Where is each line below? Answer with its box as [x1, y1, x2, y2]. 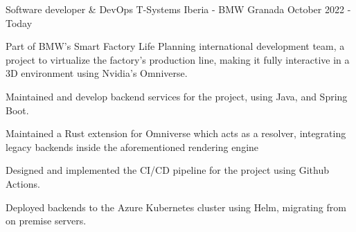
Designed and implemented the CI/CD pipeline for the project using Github [6, 163, 330, 177]
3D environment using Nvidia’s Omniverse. [6, 66, 188, 80]
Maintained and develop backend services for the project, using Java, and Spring [6, 89, 348, 103]
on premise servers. [6, 213, 87, 228]
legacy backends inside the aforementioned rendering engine [6, 139, 259, 154]
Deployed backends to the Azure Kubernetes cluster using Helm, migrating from [6, 199, 346, 214]
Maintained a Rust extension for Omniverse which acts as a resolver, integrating [6, 126, 346, 141]
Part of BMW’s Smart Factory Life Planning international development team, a [6, 39, 345, 53]
